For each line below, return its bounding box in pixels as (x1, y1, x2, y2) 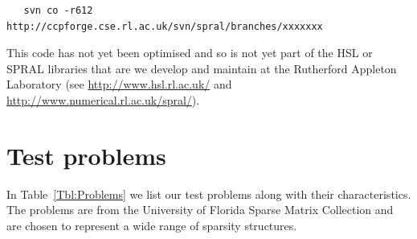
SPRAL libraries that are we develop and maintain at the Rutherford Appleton (6, 60, 397, 76)
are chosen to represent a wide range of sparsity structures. (6, 216, 297, 233)
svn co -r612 (23, 5, 93, 16)
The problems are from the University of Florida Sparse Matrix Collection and (6, 201, 394, 218)
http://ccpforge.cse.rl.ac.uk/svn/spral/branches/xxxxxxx (6, 20, 323, 32)
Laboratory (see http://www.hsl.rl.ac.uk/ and (6, 76, 232, 93)
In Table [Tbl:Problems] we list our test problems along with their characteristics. (6, 185, 411, 202)
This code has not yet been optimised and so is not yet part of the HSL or (6, 44, 373, 61)
